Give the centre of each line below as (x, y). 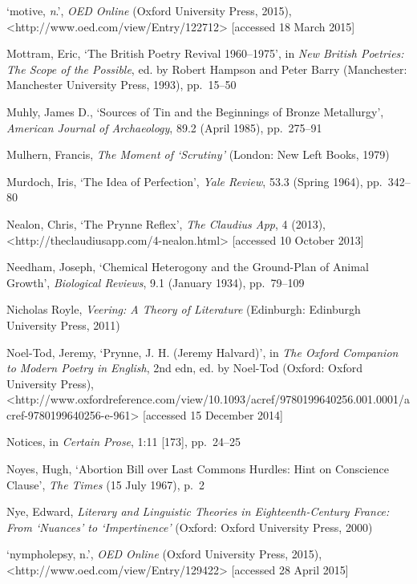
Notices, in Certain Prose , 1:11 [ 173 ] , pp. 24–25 (123, 442)
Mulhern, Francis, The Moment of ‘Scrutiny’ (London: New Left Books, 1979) (198, 154)
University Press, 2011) (63, 324)
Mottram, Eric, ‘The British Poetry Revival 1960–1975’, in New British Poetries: (205, 53)
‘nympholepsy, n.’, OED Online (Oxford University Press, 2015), (164, 554)
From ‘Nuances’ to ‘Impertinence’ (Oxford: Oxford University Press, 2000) (190, 527)
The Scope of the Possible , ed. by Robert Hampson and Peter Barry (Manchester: (207, 69)
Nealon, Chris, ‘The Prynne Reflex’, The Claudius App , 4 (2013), (166, 223)
